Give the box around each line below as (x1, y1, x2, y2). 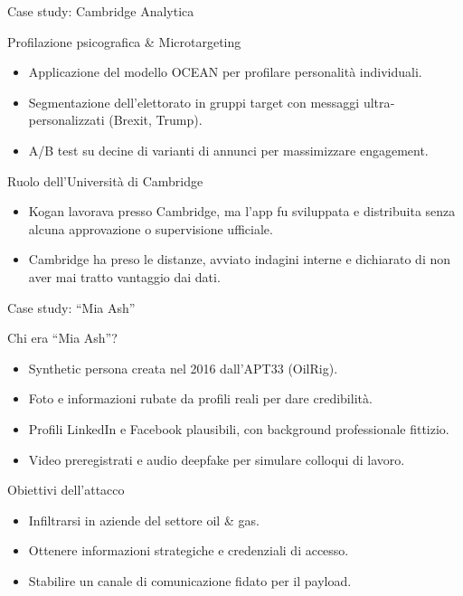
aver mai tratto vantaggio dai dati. (28, 267, 221, 286)
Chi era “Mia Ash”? (7, 328, 118, 347)
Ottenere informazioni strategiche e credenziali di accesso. (28, 541, 349, 560)
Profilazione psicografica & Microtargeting (7, 32, 241, 51)
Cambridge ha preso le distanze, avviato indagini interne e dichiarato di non (28, 250, 451, 269)
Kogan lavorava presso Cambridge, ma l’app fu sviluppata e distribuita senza (28, 202, 456, 221)
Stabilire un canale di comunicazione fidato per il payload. (28, 571, 352, 590)
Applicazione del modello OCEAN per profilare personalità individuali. (28, 62, 422, 81)
